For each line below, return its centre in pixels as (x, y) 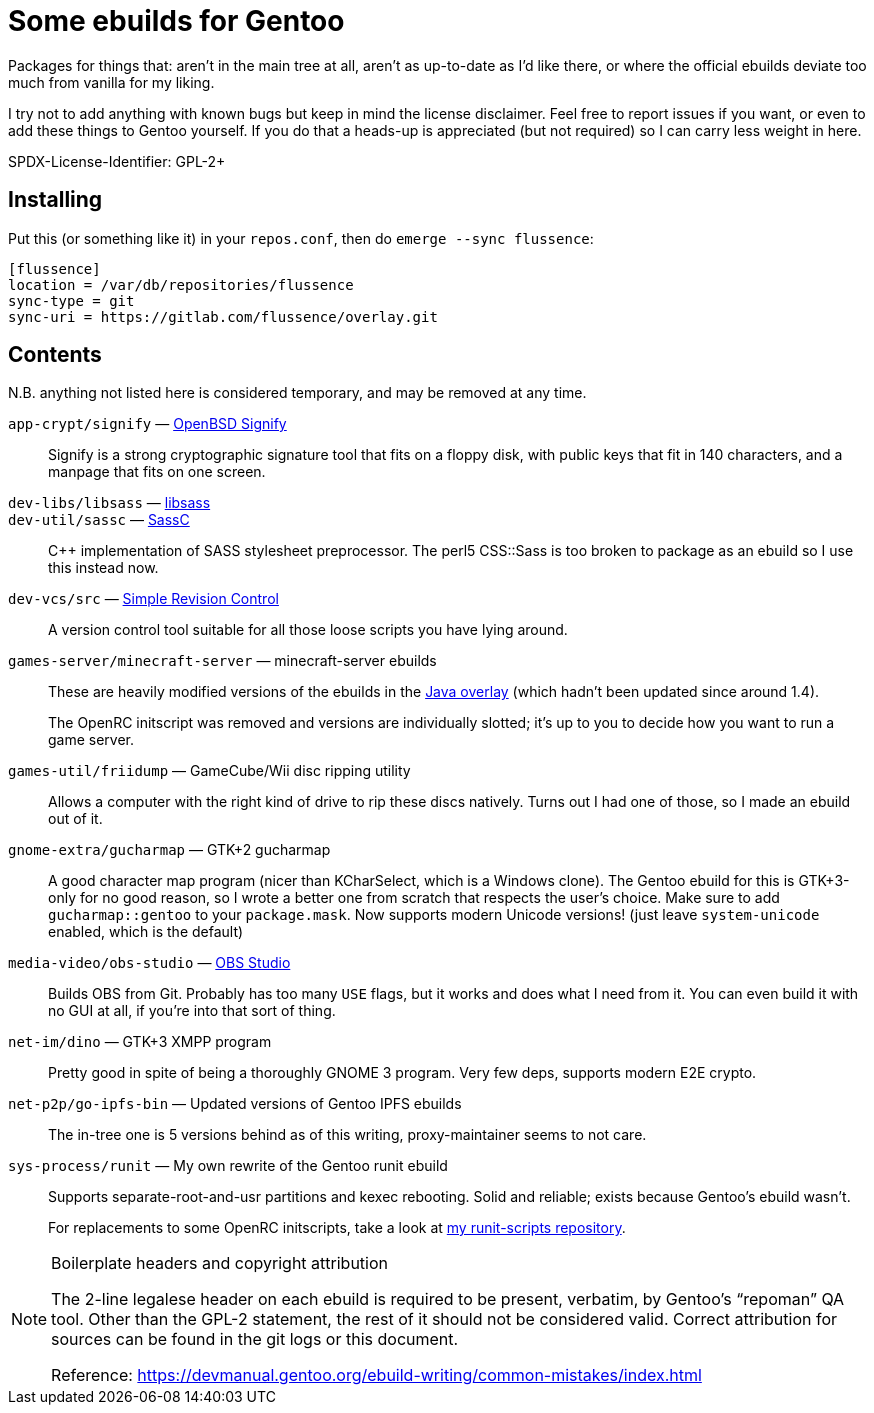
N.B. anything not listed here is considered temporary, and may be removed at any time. (297, 393)
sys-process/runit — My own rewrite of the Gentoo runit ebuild (228, 1166)
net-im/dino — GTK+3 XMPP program (140, 1042)
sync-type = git (71, 300)
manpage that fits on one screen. (157, 472)
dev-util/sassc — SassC (99, 520)
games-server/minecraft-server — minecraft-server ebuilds (222, 661)
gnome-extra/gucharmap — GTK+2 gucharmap (169, 850)
